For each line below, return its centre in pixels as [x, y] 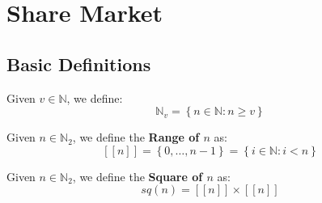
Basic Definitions [79, 63]
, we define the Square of [138, 176]
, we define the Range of [136, 137]
